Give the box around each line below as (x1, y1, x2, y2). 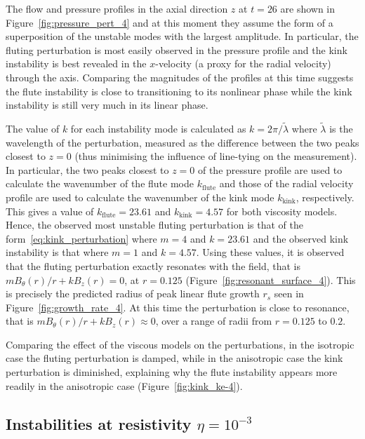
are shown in (280, 1, 336, 15)
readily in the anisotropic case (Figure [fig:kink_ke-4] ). (6, 378, 243, 393)
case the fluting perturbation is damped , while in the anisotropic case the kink (6, 351, 343, 365)
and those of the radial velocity (219, 176, 354, 191)
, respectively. (296, 189, 354, 204)
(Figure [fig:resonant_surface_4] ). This (185, 272, 356, 287)
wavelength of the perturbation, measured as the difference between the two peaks (6, 135, 359, 149)
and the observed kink (253, 231, 349, 245)
